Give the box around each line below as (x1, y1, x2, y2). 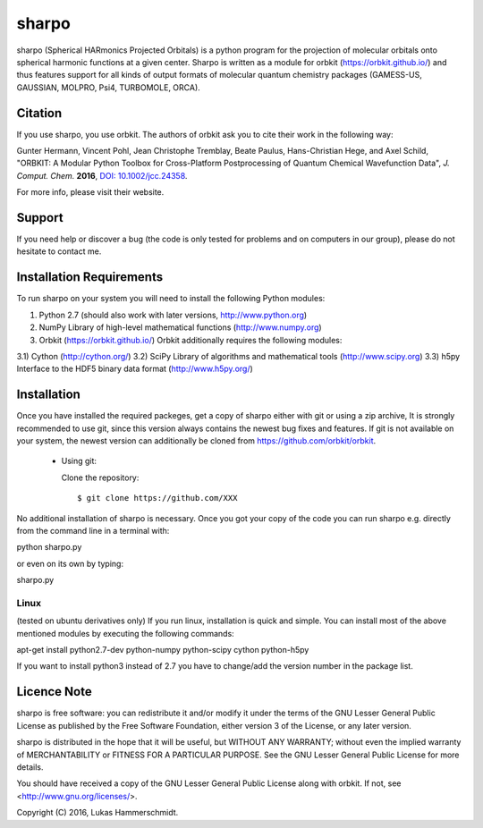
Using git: (61, 456, 97, 467)
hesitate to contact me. (16, 246, 102, 257)
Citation (16, 106, 63, 121)
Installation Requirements (16, 269, 164, 285)
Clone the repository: (61, 472, 140, 483)
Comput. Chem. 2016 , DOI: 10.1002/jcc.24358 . (16, 170, 188, 181)
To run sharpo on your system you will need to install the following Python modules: (16, 293, 326, 304)
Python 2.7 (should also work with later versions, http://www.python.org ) (38, 309, 308, 320)
